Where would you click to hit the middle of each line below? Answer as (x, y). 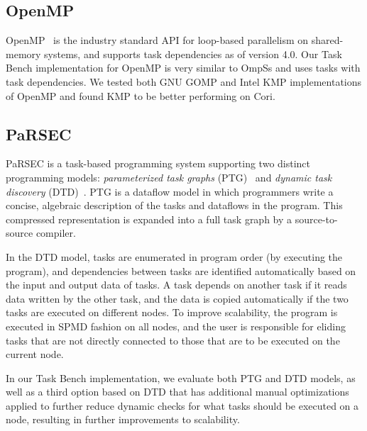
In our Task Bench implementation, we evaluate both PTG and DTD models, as (181, 377)
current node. (35, 354)
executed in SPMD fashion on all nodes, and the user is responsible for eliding (176, 326)
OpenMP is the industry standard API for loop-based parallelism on (157, 40)
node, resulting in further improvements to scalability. (123, 419)
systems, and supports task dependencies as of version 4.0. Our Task (193, 54)
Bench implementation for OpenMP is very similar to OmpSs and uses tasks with (183, 68)
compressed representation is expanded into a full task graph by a (149, 219)
